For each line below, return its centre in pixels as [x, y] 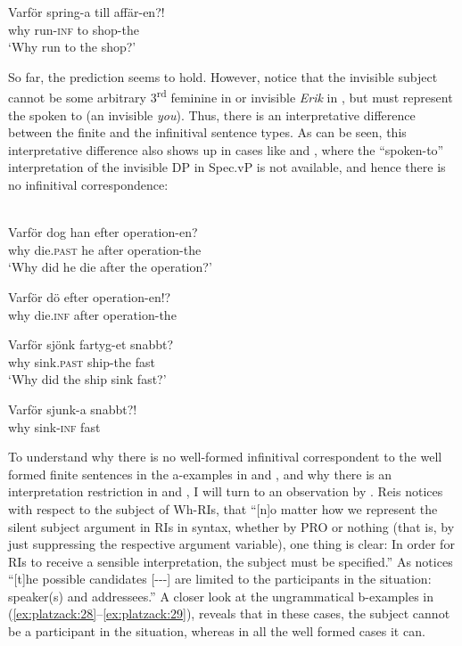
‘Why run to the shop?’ [72, 47]
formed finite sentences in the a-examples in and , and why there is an [200, 474]
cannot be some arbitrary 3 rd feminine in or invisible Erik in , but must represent [231, 96]
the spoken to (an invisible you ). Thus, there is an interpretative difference [212, 114]
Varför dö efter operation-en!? [90, 296]
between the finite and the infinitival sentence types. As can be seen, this [207, 132]
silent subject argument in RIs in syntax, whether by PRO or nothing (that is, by [231, 526]
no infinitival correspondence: [88, 184]
